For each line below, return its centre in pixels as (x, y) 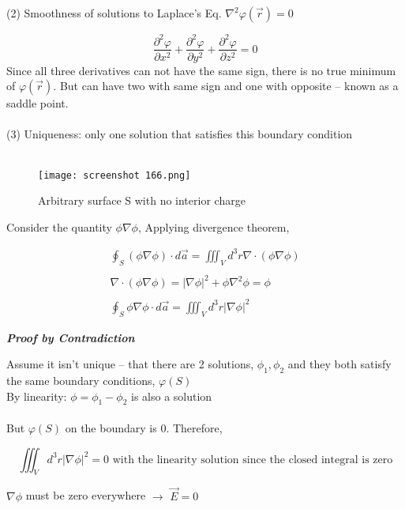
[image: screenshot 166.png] (114, 175)
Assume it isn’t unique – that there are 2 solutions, (130, 364)
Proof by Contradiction (71, 337)
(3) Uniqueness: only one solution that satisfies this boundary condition (180, 134)
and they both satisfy (339, 364)
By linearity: (37, 396)
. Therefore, (194, 428)
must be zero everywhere (86, 495)
